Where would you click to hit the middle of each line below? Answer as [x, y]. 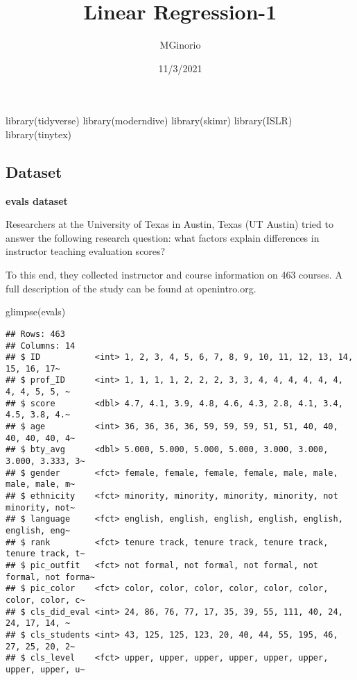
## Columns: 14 [41, 346]
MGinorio [180, 45]
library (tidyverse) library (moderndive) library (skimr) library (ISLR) [149, 121]
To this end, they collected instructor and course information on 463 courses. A [174, 275]
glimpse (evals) [36, 312]
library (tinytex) [39, 134]
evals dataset [37, 200]
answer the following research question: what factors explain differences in [163, 237]
